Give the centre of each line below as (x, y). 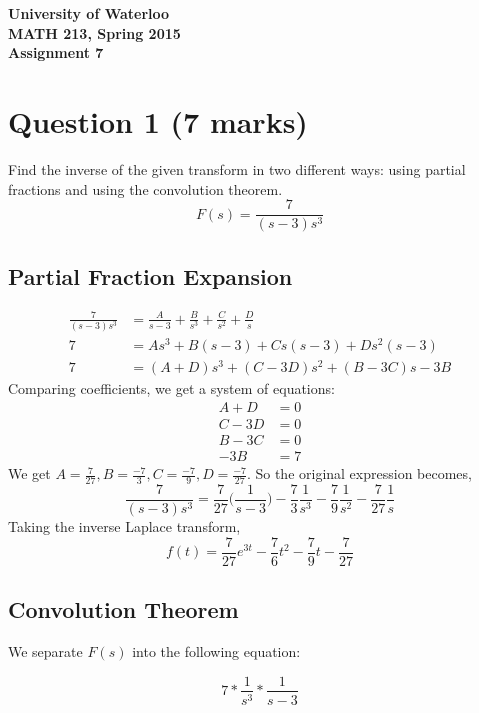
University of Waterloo (89, 13)
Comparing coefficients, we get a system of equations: (171, 388)
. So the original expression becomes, (359, 473)
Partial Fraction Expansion (150, 275)
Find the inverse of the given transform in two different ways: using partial (237, 168)
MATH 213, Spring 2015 (94, 32)
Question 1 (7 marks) (158, 120)
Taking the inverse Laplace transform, (124, 526)
